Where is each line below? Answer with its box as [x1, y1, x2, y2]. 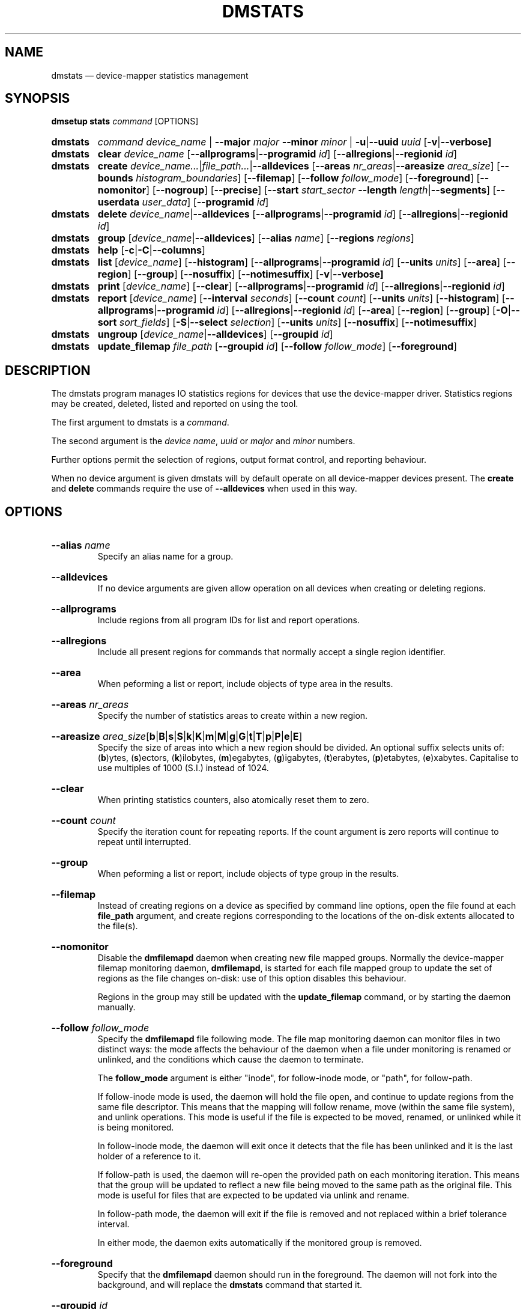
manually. [97, 1002, 136, 1013]
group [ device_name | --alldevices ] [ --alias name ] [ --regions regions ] [97, 232, 414, 245]
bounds [97, 172, 133, 185]
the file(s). [97, 921, 138, 932]
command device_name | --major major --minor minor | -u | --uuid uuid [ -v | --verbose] [97, 136, 492, 148]
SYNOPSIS [5, 91, 70, 106]
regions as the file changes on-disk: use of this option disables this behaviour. [97, 973, 407, 984]
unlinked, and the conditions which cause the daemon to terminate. [97, 1054, 364, 1065]
